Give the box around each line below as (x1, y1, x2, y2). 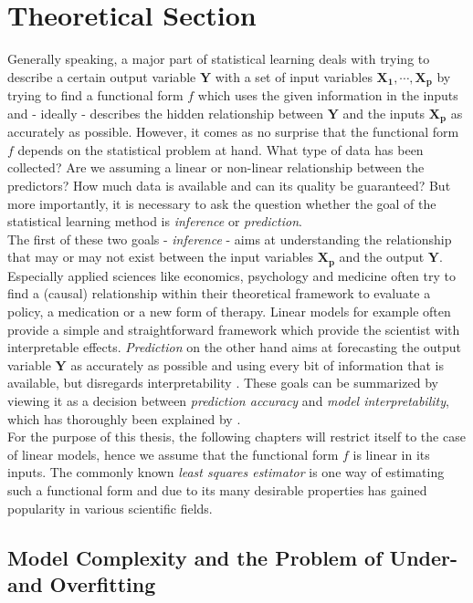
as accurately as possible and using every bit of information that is (70, 355, 444, 374)
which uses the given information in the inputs (197, 86, 458, 105)
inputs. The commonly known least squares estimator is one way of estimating (7, 463, 445, 482)
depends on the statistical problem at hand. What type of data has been (17, 140, 424, 159)
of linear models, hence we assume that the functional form (7, 444, 339, 463)
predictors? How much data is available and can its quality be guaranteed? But (7, 176, 451, 194)
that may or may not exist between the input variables (7, 247, 314, 266)
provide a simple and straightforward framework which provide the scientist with (7, 319, 460, 338)
